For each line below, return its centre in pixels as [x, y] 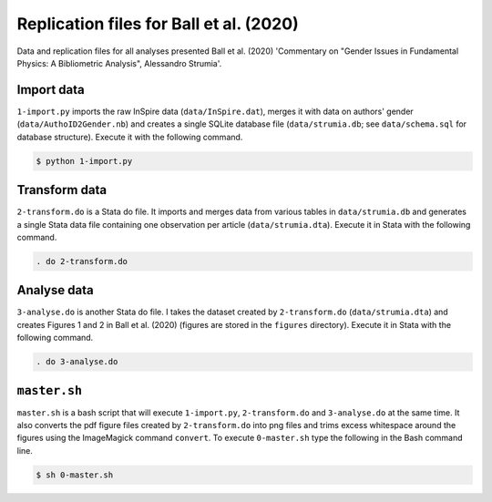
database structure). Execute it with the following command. [130, 137]
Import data [51, 90]
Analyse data [56, 290]
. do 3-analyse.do [77, 362]
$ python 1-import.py [84, 161]
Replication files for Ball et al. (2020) [158, 24]
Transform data [62, 190]
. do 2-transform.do [82, 261]
